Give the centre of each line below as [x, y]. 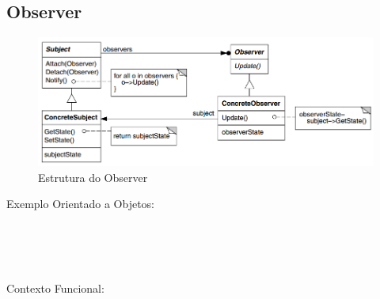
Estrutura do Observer [93, 177]
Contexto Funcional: [55, 288]
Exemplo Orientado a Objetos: [80, 204]
